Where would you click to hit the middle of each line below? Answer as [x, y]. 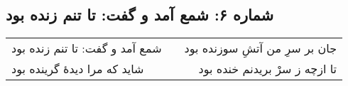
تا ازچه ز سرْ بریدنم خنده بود [268, 69]
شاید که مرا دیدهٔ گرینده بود [78, 69]
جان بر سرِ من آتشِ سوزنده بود [261, 48]
